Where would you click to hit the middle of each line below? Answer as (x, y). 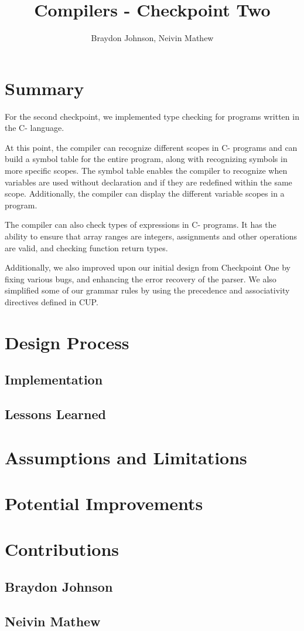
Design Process (67, 342)
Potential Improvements (104, 503)
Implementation (54, 379)
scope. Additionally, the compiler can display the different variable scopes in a (145, 193)
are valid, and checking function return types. (86, 247)
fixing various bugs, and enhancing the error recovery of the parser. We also (141, 279)
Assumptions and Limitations (126, 457)
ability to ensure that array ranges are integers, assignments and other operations (151, 236)
